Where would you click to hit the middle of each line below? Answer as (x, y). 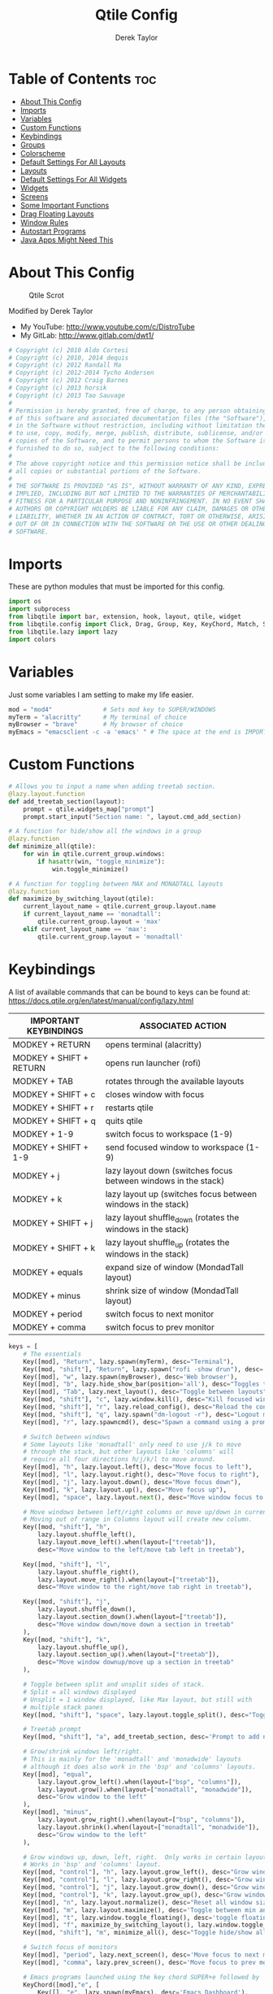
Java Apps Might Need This (67, 239)
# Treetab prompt (52, 1730)
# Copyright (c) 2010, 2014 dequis (69, 358)
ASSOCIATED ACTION (183, 1025)
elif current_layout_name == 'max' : (85, 929)
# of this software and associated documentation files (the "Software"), (138, 418)
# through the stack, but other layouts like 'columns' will (128, 1452)
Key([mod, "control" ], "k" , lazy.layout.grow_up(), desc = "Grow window (145, 1895)
